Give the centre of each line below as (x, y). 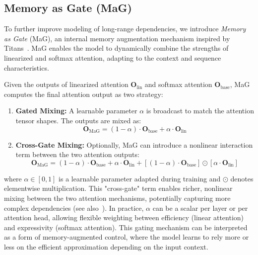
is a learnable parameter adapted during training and (140, 178)
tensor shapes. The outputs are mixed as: (78, 120)
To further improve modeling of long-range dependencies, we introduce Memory (125, 29)
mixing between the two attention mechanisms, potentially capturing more (117, 198)
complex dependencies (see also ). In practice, (74, 208)
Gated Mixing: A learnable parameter (76, 111)
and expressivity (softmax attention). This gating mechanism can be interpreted (126, 227)
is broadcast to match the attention (200, 111)
